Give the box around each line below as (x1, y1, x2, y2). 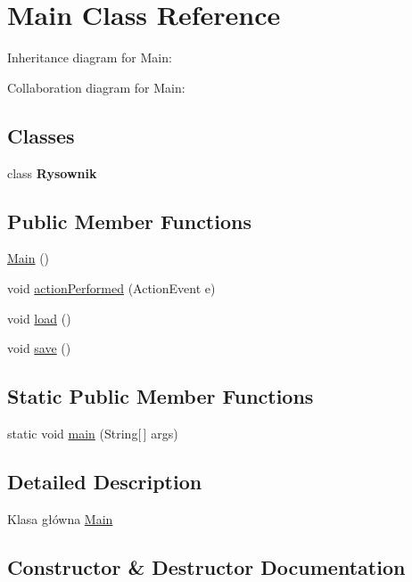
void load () (7, 308, 71, 327)
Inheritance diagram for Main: (7, 48, 172, 67)
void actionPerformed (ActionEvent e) (7, 278, 216, 297)
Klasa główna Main (7, 509, 113, 528)
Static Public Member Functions (7, 382, 314, 410)
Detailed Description (7, 467, 202, 495)
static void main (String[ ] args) (7, 423, 178, 442)
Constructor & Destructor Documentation (7, 553, 406, 580)
